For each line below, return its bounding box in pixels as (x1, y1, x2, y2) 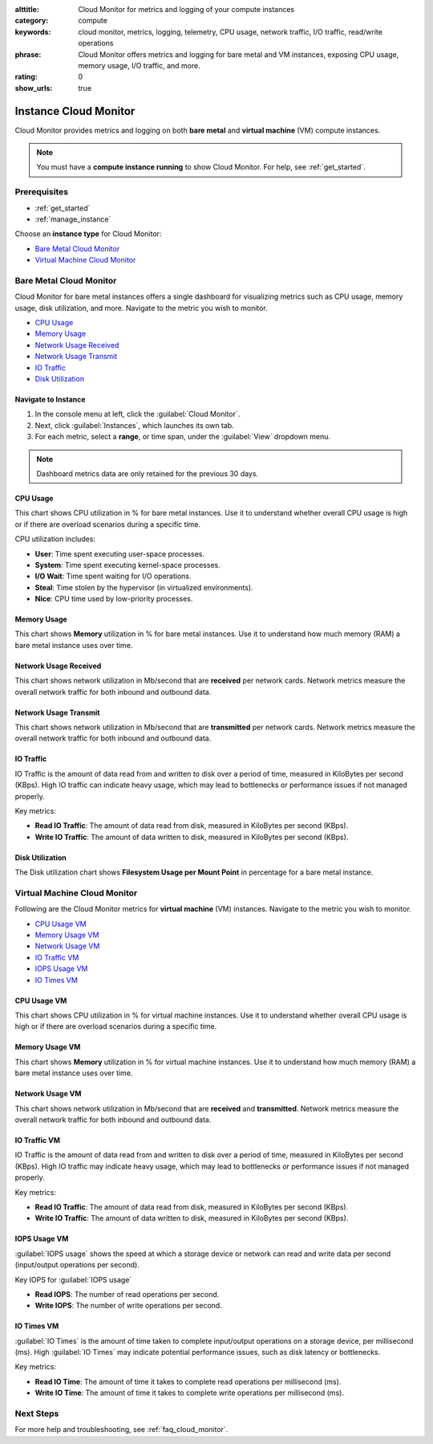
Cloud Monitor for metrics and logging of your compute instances (78, 5, 295, 14)
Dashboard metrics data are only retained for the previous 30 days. (36, 468, 259, 478)
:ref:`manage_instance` (34, 214, 111, 224)
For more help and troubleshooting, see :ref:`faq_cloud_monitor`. (14, 1425, 229, 1434)
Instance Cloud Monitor (14, 104, 136, 118)
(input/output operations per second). (14, 1260, 140, 1270)
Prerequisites (14, 186, 68, 198)
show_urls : (14, 83, 53, 92)
